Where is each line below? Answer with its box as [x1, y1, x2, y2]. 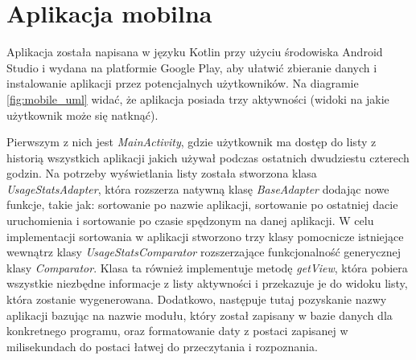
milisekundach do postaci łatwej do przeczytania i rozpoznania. [6, 337, 318, 354]
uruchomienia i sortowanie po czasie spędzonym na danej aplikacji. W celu [6, 212, 374, 229]
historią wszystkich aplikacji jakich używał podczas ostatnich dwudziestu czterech [6, 149, 410, 166]
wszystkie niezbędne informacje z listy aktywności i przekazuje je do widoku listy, [6, 275, 408, 292]
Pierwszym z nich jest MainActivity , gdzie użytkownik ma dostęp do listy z [6, 133, 377, 150]
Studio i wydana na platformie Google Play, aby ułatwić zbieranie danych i [6, 59, 377, 76]
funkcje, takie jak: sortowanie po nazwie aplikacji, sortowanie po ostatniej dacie [6, 196, 398, 213]
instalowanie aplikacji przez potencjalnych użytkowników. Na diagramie [6, 75, 359, 92]
